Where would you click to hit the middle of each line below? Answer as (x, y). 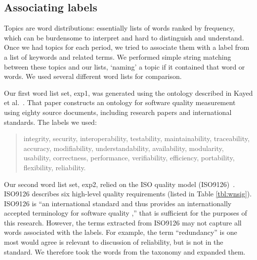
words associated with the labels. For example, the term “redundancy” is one (121, 232)
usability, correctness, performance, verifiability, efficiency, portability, (129, 158)
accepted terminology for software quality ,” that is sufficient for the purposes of (126, 213)
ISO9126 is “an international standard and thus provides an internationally (118, 203)
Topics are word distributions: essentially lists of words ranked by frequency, (119, 28)
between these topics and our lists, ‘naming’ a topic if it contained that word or (125, 66)
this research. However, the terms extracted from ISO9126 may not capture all (123, 222)
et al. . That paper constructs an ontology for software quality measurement (120, 102)
